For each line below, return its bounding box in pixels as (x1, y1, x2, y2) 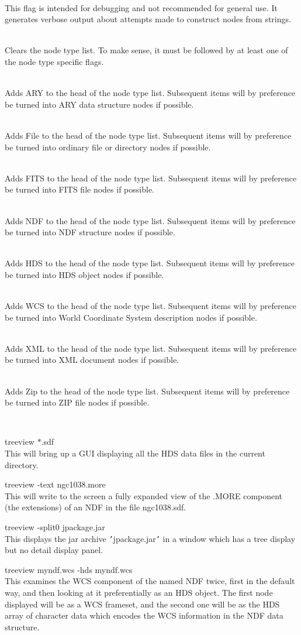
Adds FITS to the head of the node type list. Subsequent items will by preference (5, 171, 297, 184)
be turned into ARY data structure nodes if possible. (5, 98, 194, 110)
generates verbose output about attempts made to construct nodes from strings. (5, 13, 291, 25)
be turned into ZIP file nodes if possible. (5, 396, 150, 409)
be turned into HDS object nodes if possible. (5, 268, 164, 280)
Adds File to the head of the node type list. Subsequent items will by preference (5, 129, 292, 141)
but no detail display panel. (5, 544, 103, 556)
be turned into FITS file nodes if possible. (5, 183, 154, 195)
